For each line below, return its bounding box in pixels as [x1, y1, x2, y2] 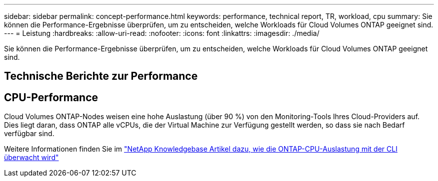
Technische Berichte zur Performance [4, 70, 198, 83]
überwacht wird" [4, 153, 59, 162]
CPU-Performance [4, 91, 98, 104]
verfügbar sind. [4, 129, 54, 138]
